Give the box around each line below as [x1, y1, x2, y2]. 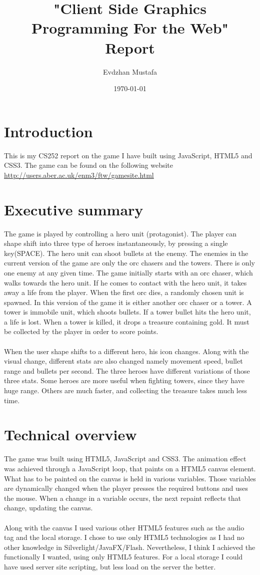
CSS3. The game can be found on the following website [4, 160, 173, 170]
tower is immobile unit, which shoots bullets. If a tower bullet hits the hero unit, [4, 307, 251, 317]
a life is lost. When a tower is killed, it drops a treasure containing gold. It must [4, 316, 249, 327]
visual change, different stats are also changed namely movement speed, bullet [4, 356, 243, 366]
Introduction [4, 121, 93, 141]
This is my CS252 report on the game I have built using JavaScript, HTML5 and [4, 150, 252, 160]
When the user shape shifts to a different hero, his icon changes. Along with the [4, 346, 249, 356]
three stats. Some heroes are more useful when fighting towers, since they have [4, 375, 244, 386]
